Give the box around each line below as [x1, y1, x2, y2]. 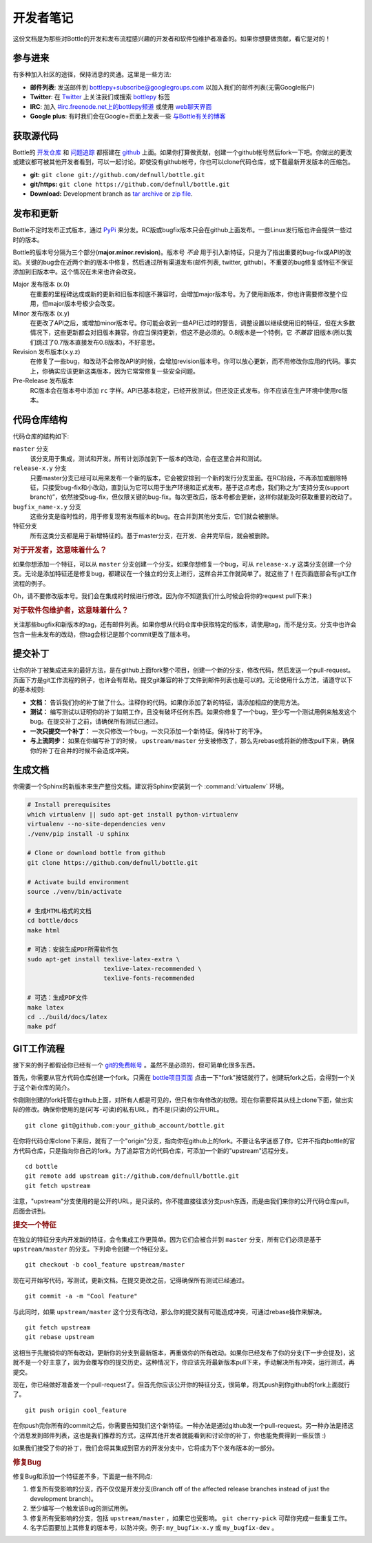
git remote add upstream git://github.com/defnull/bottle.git [25, 1172, 240, 1180]
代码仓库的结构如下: [12, 431, 70, 440]
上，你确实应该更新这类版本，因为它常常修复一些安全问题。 [30, 367, 199, 375]
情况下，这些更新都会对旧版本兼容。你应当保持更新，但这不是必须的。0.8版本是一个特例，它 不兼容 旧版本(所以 [30, 328, 347, 337]
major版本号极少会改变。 [48, 300, 119, 308]
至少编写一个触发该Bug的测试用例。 [30, 1504, 132, 1513]
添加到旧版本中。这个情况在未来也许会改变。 [12, 267, 140, 276]
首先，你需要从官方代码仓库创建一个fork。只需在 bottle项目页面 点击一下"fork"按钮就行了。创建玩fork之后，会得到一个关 [12, 1074, 356, 1082]
